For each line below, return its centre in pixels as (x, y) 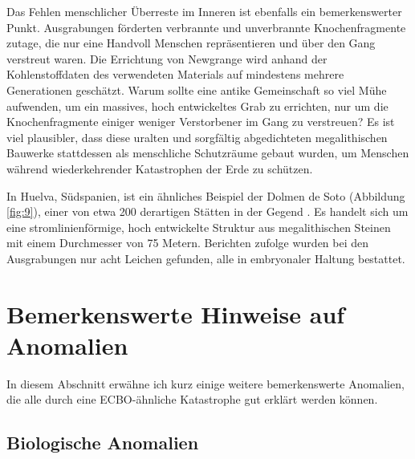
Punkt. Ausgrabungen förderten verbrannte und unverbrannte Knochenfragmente (206, 27)
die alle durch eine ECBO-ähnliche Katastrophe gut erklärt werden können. (192, 399)
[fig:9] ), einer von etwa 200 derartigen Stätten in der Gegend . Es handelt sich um (207, 211)
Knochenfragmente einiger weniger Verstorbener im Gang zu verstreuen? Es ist (201, 122)
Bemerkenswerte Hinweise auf (176, 313)
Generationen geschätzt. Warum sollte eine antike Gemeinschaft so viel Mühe (197, 89)
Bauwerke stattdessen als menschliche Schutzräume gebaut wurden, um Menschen (208, 153)
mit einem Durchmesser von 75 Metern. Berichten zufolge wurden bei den (188, 243)
